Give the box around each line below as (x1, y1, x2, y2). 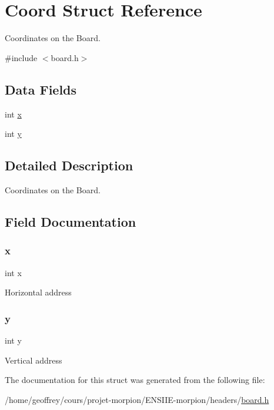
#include (5, 51, 38, 63)
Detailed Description (5, 156, 133, 174)
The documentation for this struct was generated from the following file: (5, 374, 265, 386)
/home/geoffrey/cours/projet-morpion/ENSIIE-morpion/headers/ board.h (5, 393, 269, 405)
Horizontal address (5, 286, 72, 298)
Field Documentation (5, 212, 136, 230)
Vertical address (5, 354, 62, 366)
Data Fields (5, 80, 77, 98)
